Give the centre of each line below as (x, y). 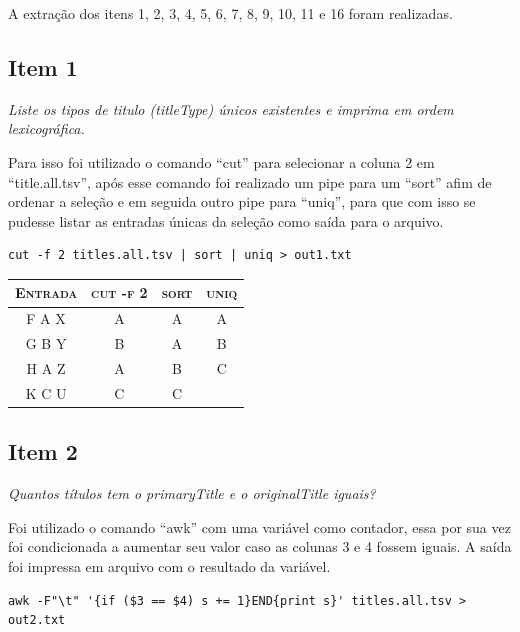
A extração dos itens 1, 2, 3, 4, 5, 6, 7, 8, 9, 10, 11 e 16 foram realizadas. (230, 13)
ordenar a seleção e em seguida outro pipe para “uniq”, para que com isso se (242, 201)
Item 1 (43, 66)
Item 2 (43, 451)
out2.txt (37, 620)
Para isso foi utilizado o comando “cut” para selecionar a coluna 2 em (221, 161)
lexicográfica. (46, 128)
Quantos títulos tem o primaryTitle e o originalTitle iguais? (192, 493)
